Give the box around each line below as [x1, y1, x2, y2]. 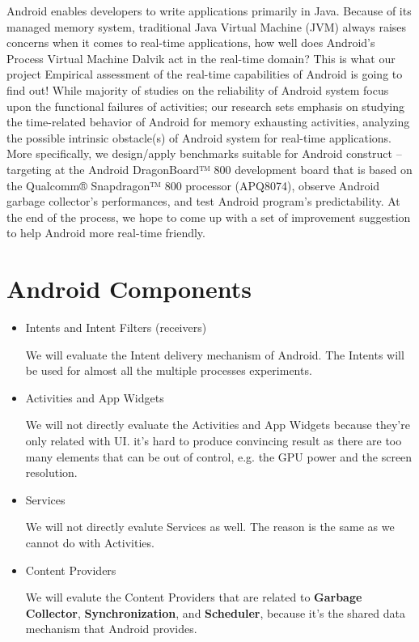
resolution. [25, 464, 78, 481]
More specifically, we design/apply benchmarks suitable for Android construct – [6, 145, 402, 162]
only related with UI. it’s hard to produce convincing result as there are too [25, 432, 402, 449]
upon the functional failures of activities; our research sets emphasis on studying [6, 97, 404, 114]
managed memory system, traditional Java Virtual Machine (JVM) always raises [6, 18, 407, 35]
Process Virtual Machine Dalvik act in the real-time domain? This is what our [6, 49, 396, 66]
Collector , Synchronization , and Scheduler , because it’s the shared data [25, 604, 405, 621]
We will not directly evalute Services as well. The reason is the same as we [25, 518, 395, 535]
